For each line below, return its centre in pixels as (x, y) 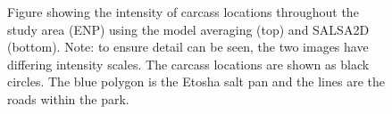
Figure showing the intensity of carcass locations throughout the (183, 12)
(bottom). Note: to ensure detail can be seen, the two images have (188, 47)
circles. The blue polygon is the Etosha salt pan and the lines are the (196, 81)
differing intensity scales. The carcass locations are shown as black (188, 64)
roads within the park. (68, 98)
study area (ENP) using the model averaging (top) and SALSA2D (188, 29)
